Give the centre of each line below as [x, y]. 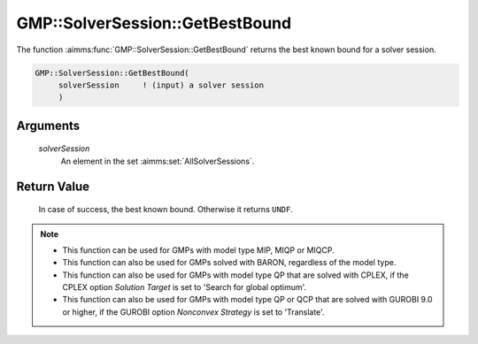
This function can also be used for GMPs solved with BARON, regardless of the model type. [229, 263]
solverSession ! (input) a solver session [161, 85]
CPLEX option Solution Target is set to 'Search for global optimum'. [185, 287]
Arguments [48, 125]
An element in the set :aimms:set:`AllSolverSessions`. [158, 161]
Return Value [53, 186]
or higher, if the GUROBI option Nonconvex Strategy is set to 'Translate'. [193, 312]
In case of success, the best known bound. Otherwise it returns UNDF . [166, 210]
